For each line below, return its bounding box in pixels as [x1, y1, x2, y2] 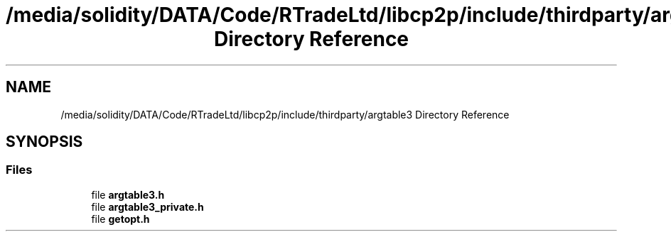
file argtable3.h [91, 188, 165, 201]
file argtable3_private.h [91, 200, 204, 213]
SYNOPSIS [6, 133, 83, 151]
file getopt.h [91, 212, 150, 225]
